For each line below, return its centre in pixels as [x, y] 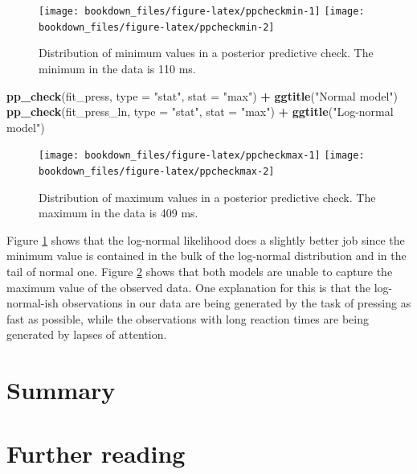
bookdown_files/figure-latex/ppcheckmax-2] [157, 171]
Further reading [96, 453]
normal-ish [33, 303]
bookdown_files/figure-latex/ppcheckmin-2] [157, 27]
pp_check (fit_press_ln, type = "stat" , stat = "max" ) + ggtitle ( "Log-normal [200, 111]
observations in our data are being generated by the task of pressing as [237, 303]
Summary [61, 390]
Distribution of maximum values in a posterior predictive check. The [207, 197]
